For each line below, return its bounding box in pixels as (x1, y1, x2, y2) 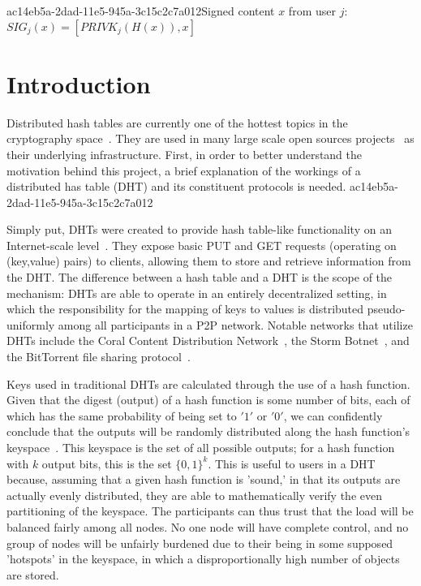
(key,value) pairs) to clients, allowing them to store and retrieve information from (6, 252, 411, 269)
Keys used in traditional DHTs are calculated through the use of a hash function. (6, 375, 410, 392)
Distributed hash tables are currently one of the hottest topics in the (6, 114, 348, 131)
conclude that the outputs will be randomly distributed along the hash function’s (6, 423, 410, 440)
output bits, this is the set (41, 455, 172, 472)
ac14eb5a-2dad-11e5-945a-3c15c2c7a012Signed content (6, 2, 275, 19)
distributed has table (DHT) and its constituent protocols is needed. (6, 178, 346, 195)
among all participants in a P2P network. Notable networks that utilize (58, 316, 413, 333)
